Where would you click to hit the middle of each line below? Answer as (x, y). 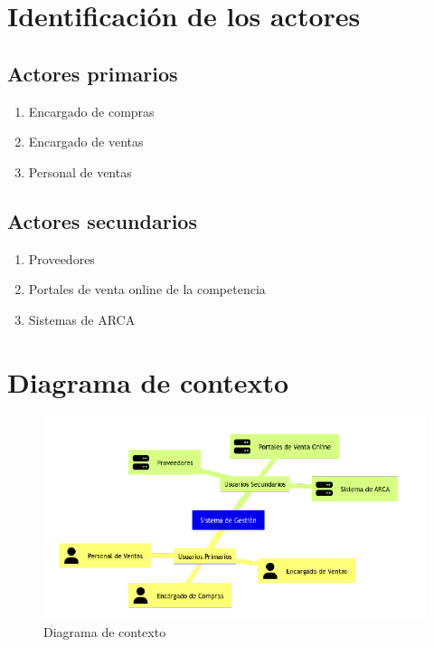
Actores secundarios (102, 220)
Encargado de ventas (86, 142)
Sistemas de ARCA (82, 319)
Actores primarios (93, 73)
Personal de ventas (80, 171)
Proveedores (61, 258)
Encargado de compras (91, 111)
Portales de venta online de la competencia (147, 289)
